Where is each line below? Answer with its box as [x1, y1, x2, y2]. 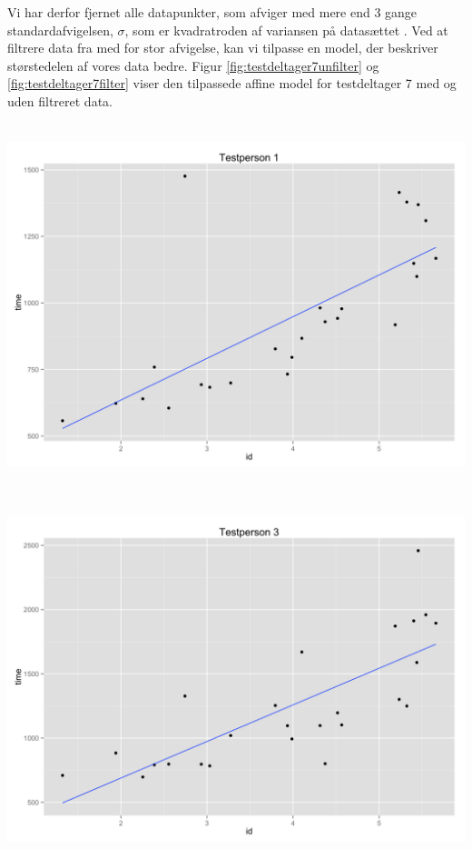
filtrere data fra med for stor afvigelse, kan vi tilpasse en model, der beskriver [7, 38, 438, 57]
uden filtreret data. [7, 91, 113, 110]
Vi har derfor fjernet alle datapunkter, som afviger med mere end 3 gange [7, 3, 418, 21]
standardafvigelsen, [7, 20, 113, 39]
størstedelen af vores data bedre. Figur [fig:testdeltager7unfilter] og [7, 55, 379, 75]
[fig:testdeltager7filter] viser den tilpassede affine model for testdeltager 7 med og [7, 74, 457, 93]
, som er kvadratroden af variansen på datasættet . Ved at [124, 20, 448, 39]
